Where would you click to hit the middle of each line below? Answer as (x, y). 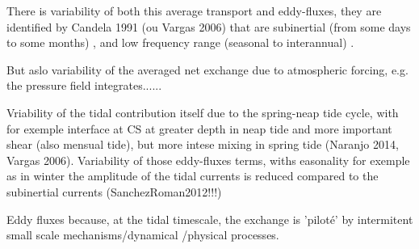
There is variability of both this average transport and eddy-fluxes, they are (194, 11)
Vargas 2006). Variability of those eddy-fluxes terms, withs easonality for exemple (208, 160)
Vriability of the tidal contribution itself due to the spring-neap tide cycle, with (203, 112)
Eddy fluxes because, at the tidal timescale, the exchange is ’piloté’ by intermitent (210, 219)
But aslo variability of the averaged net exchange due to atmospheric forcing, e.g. (207, 69)
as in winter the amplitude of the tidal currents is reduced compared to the (193, 176)
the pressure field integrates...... (84, 85)
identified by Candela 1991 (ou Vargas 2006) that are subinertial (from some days (209, 26)
